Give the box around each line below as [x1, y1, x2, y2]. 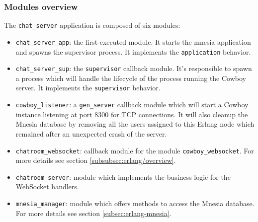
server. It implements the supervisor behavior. [15, 82, 161, 93]
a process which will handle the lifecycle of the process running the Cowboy [15, 73, 246, 83]
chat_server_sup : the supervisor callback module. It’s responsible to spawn [15, 63, 252, 74]
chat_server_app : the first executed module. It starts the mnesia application [15, 36, 251, 47]
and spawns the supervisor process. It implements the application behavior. [15, 46, 251, 57]
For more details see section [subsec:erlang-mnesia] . [15, 208, 172, 218]
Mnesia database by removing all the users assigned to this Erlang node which [15, 119, 255, 129]
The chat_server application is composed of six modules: [4, 20, 180, 30]
